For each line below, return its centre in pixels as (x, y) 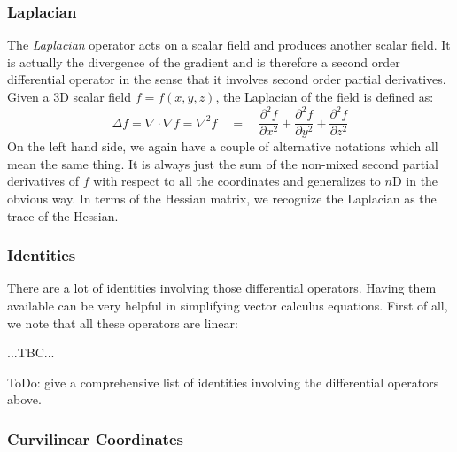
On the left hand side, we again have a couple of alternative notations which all (223, 146)
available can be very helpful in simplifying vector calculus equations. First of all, (228, 305)
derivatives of (43, 181)
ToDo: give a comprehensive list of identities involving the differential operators (223, 382)
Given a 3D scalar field (70, 96)
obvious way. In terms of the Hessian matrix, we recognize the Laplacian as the (222, 198)
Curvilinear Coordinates (95, 438)
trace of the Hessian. (63, 215)
